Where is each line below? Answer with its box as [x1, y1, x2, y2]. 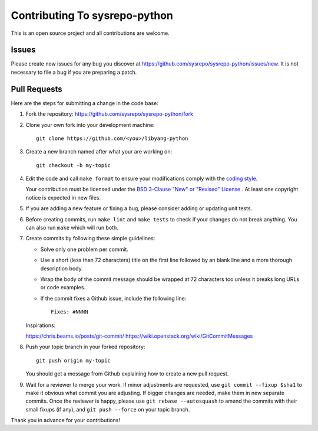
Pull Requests [11, 84, 62, 94]
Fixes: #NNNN [51, 309, 88, 315]
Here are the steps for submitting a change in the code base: [11, 99, 158, 106]
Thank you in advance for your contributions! [11, 417, 121, 424]
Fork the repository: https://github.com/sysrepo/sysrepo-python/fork [25, 110, 194, 117]
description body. [40, 265, 83, 272]
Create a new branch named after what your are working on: [25, 148, 173, 155]
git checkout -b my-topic [36, 162, 111, 168]
